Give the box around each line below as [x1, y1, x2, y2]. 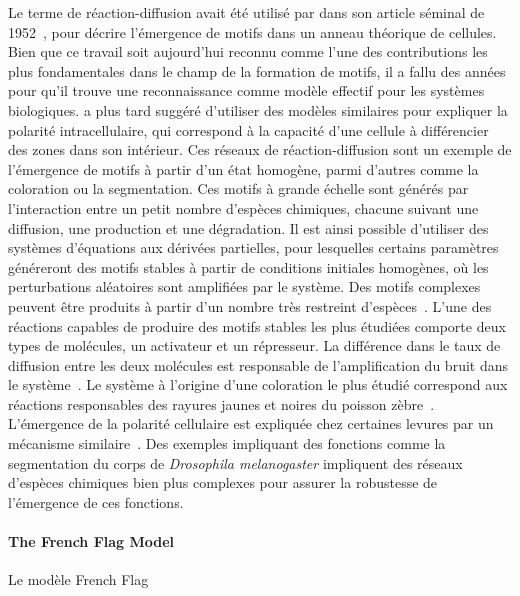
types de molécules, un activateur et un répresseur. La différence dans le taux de [8, 335, 501, 356]
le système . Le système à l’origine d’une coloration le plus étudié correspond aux [8, 374, 508, 395]
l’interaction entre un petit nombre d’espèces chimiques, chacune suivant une [8, 197, 479, 218]
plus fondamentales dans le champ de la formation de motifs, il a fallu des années [8, 60, 506, 81]
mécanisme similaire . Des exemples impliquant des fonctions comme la [8, 433, 446, 454]
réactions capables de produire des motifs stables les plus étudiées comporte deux [8, 315, 506, 336]
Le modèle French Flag [8, 569, 149, 590]
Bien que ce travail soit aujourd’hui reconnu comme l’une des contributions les [8, 41, 488, 62]
